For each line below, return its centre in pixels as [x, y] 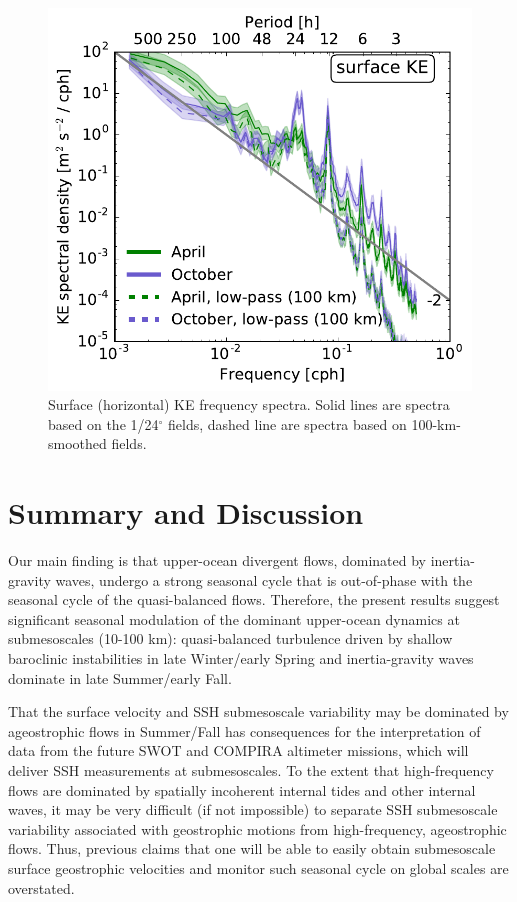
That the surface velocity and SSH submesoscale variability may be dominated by [258, 711]
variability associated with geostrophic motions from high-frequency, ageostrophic [257, 828]
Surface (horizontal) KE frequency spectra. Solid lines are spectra [249, 404]
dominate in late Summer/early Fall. [120, 677]
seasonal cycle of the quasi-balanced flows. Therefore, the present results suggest [254, 599]
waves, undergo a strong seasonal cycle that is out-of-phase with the [264, 579]
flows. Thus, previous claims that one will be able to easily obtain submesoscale [252, 848]
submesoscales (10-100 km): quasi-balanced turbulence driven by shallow [230, 638]
